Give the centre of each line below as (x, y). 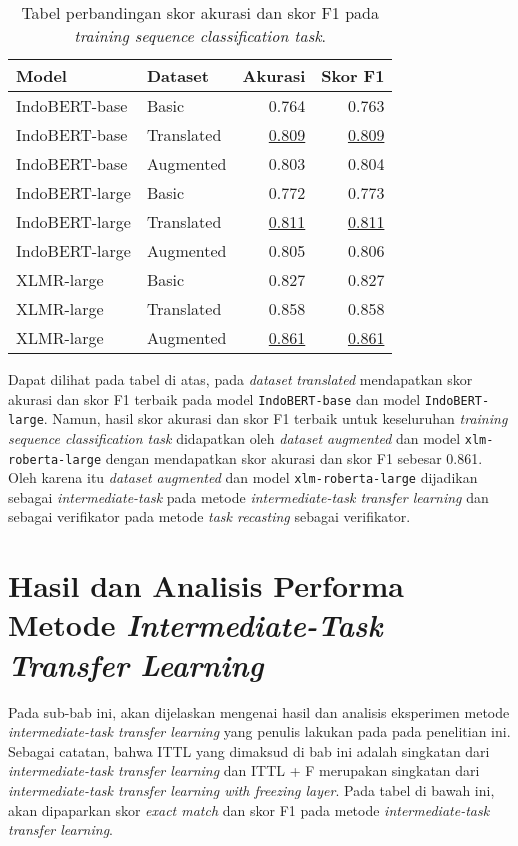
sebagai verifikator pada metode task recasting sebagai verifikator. (209, 516)
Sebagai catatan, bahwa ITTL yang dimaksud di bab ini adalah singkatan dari (249, 750)
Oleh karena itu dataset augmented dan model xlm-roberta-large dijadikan (243, 477)
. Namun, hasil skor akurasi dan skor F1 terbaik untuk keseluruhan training (275, 418)
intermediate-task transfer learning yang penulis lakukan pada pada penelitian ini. (259, 731)
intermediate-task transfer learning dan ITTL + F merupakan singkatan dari (244, 770)
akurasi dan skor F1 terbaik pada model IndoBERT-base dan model (214, 398)
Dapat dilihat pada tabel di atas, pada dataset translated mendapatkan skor (240, 379)
